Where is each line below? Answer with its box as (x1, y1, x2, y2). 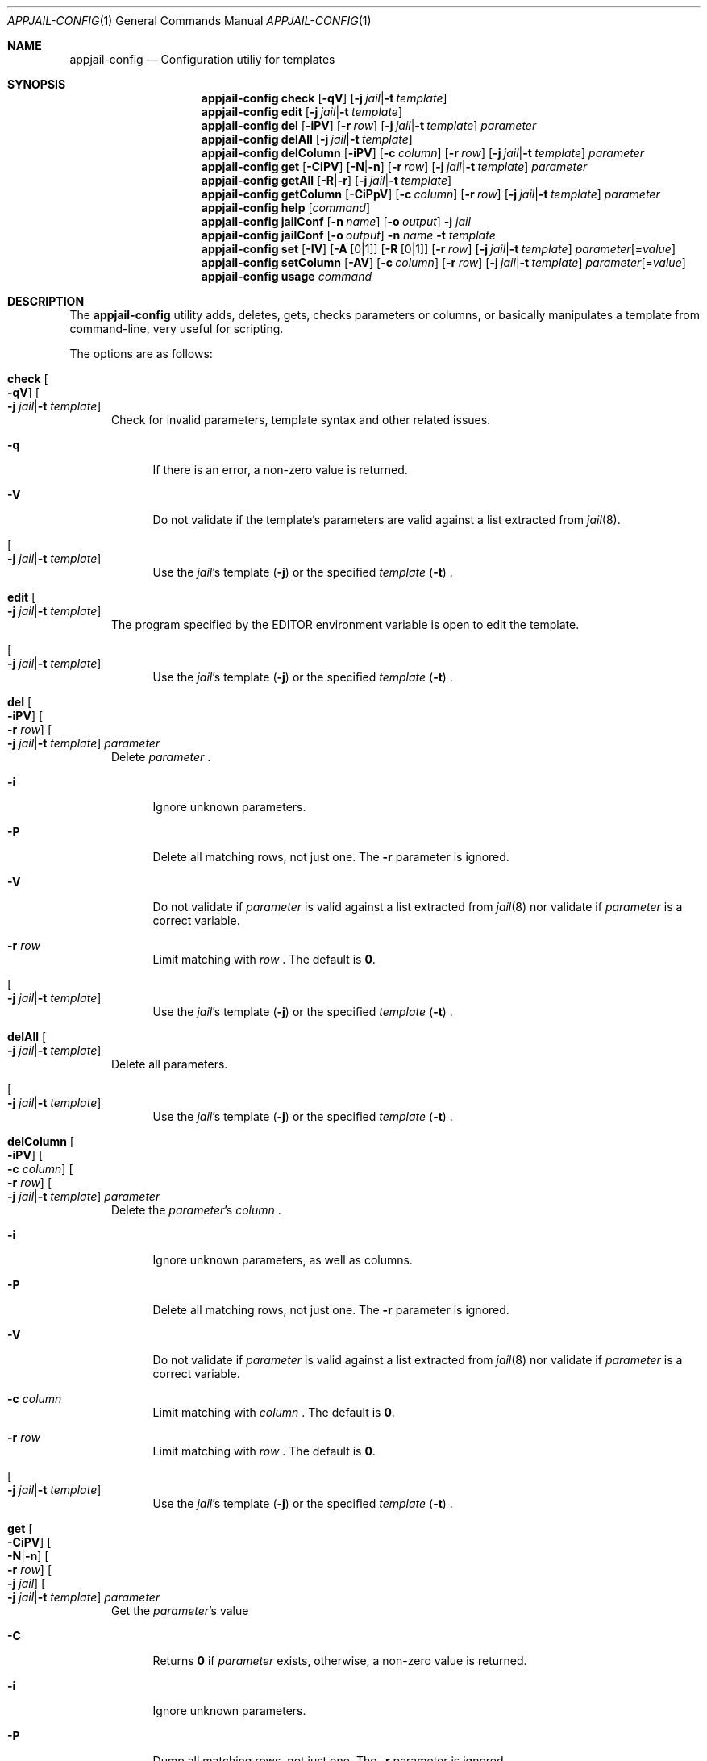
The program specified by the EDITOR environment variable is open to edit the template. (111, 618, 580, 631)
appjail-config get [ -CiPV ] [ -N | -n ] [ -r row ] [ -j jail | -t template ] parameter (201, 160, 588, 173)
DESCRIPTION (7, 294, 85, 308)
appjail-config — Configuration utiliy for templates (69, 52, 335, 66)
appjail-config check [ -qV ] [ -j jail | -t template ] (201, 91, 447, 105)
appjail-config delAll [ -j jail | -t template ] (201, 132, 413, 146)
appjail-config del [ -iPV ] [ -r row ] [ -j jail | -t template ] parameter (201, 119, 537, 132)
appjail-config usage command (201, 269, 372, 283)
